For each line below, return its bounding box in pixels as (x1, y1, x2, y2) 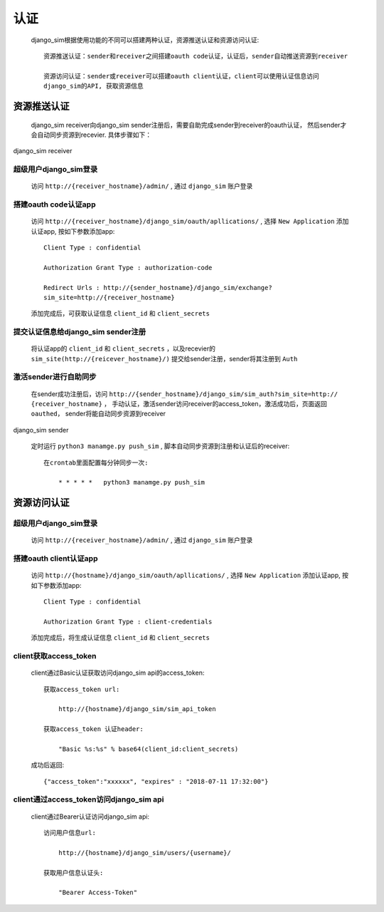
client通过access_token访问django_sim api (13, 794, 164, 804)
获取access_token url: (43, 685, 120, 693)
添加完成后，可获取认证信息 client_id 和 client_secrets (31, 309, 210, 318)
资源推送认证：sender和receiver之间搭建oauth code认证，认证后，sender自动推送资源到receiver (43, 52, 348, 60)
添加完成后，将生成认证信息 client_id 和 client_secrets (31, 633, 210, 642)
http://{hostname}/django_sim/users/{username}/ (58, 849, 231, 856)
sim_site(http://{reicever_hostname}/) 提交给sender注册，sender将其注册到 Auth (31, 354, 298, 363)
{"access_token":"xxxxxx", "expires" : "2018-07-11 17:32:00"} (43, 777, 269, 785)
